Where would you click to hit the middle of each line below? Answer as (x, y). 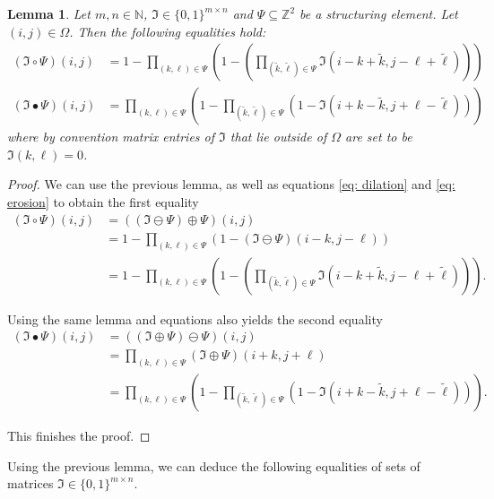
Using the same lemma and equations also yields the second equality (195, 318)
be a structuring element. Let (379, 13)
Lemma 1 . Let (49, 13)
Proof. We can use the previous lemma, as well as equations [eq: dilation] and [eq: (231, 184)
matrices (30, 483)
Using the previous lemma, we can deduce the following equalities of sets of (214, 465)
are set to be (379, 137)
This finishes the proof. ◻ (79, 436)
